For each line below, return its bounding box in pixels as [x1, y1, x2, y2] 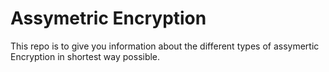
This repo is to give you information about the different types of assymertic [10, 40, 320, 52]
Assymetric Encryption [10, 7, 207, 30]
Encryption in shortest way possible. [10, 50, 161, 62]
